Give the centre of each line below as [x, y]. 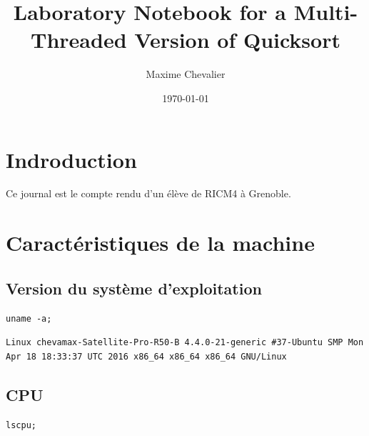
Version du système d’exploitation [134, 288]
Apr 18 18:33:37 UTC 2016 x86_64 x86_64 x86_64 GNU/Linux [146, 356]
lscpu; [21, 425]
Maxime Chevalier [186, 74]
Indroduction [71, 159]
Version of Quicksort [237, 40]
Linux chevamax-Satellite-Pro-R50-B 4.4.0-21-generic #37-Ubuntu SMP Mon [185, 343]
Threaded [79, 40]
